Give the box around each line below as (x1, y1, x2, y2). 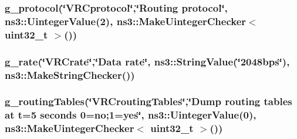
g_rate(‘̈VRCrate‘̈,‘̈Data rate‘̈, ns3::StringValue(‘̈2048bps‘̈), (5, 54, 290, 68)
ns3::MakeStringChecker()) (5, 67, 135, 82)
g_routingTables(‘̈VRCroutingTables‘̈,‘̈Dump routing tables (5, 94, 292, 109)
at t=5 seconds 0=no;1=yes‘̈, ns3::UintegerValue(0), (5, 107, 256, 122)
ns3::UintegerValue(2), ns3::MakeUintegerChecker (5, 13, 247, 28)
